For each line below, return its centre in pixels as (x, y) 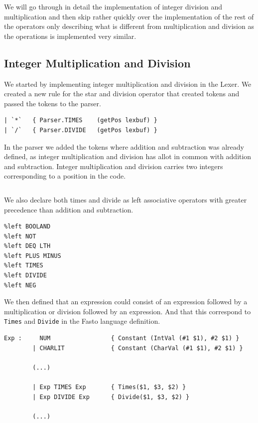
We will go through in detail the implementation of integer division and (113, 6)
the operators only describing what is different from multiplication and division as (129, 26)
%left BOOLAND (27, 227)
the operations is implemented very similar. (70, 36)
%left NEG (20, 285)
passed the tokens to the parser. (53, 103)
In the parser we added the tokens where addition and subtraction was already (124, 146)
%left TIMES (24, 266)
